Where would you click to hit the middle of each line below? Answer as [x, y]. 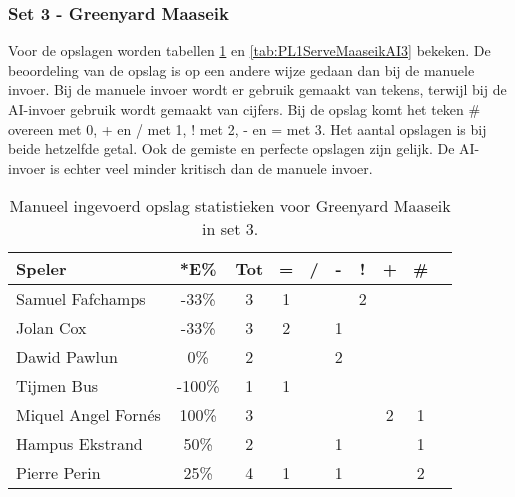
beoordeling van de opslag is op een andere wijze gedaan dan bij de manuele [241, 69]
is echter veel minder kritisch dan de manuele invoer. [211, 167]
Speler [41, 269]
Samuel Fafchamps [81, 299]
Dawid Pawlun [67, 357]
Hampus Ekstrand [79, 444]
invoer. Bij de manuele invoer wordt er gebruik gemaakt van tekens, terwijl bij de [257, 89]
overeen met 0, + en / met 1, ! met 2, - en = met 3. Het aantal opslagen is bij [247, 128]
